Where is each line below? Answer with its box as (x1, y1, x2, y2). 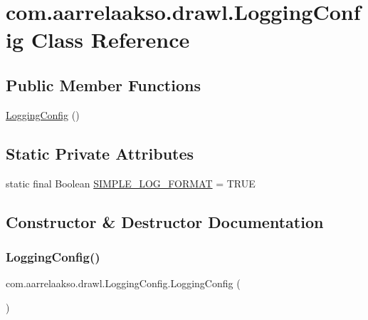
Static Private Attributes (6, 142, 194, 164)
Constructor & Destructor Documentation (6, 210, 324, 232)
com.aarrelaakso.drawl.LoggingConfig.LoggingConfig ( (6, 276, 241, 291)
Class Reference (31, 25, 190, 54)
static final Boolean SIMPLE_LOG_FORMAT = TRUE (6, 175, 256, 190)
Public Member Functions (6, 73, 201, 96)
